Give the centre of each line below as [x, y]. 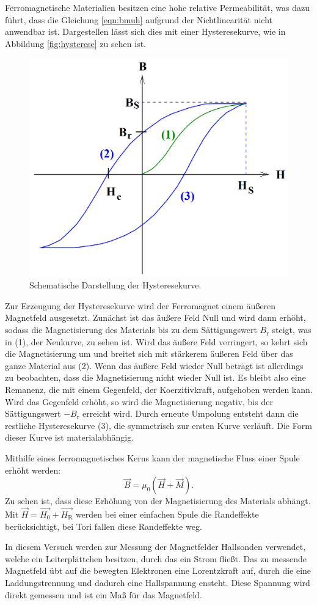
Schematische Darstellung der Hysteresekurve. [115, 285]
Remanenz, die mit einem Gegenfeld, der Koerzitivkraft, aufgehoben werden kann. [159, 390]
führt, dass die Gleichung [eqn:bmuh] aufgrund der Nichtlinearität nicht [139, 19]
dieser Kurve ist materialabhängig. [70, 437]
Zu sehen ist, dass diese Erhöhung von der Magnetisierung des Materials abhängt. [158, 501]
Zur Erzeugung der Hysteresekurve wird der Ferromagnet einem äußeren [140, 305]
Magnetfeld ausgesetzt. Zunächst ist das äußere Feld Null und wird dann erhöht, [155, 317]
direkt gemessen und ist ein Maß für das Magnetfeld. [104, 594]
